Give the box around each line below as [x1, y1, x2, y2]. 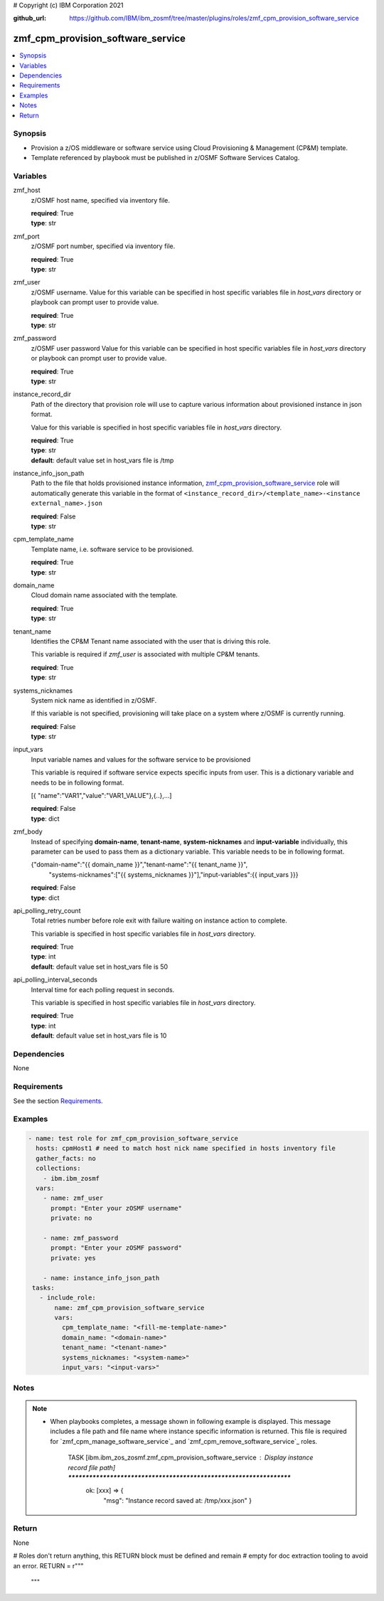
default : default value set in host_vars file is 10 [31, 1031, 167, 1040]
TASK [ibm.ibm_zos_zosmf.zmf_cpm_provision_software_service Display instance [68, 1453, 314, 1462]
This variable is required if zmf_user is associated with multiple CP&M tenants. [31, 650, 260, 659]
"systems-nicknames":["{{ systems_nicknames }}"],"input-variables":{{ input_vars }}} [48, 870, 299, 878]
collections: [36, 1164, 81, 1173]
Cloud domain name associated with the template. [31, 591, 178, 600]
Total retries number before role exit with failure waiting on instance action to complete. [31, 916, 287, 925]
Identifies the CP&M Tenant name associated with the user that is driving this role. [31, 637, 271, 645]
